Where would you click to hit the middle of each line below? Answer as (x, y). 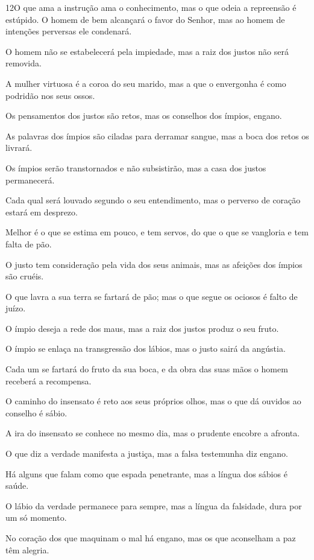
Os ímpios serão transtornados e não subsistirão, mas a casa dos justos (136, 167)
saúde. (17, 485)
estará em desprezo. (42, 212)
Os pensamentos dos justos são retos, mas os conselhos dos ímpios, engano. (144, 116)
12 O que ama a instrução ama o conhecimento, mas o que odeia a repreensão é (151, 7)
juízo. (16, 308)
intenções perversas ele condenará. (69, 31)
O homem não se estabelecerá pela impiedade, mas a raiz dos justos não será (147, 51)
